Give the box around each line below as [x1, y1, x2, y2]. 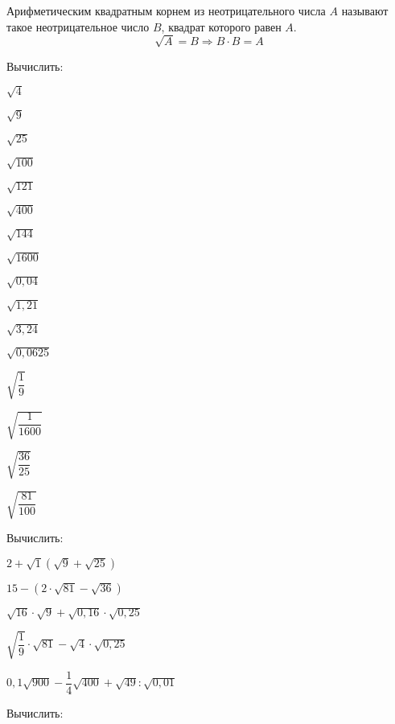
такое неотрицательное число [6, 18, 150, 35]
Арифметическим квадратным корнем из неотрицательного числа [6, 2, 326, 19]
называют [341, 2, 389, 19]
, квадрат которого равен [161, 18, 282, 35]
